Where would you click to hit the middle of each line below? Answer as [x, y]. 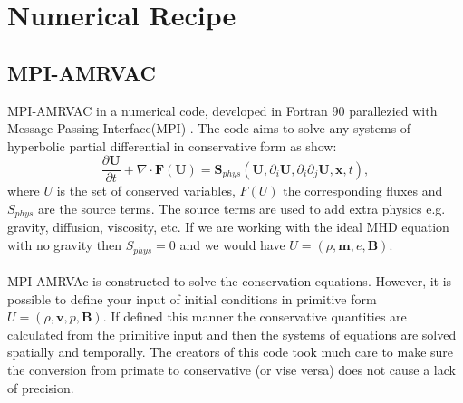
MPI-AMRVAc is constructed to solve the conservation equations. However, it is [230, 281]
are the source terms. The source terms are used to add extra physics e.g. [242, 209]
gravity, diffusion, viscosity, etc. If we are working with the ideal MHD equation [228, 227]
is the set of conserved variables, [146, 191]
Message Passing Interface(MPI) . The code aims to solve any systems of [209, 128]
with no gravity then [65, 245]
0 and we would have [227, 245]
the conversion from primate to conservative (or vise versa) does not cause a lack [231, 370]
